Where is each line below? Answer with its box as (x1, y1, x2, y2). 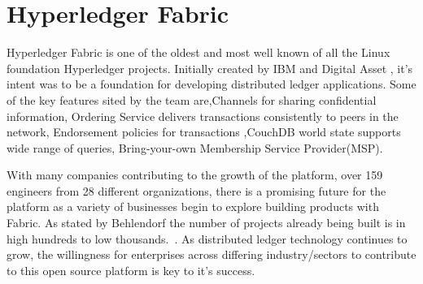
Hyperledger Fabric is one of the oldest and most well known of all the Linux (7, 44, 390, 61)
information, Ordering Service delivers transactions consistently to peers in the (7, 107, 399, 124)
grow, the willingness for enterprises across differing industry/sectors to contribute (7, 246, 416, 263)
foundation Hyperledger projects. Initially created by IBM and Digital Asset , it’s (7, 59, 413, 76)
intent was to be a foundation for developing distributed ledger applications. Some (7, 75, 416, 93)
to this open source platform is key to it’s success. (7, 261, 255, 278)
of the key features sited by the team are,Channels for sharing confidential (7, 91, 377, 108)
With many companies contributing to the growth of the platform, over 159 (7, 166, 383, 183)
